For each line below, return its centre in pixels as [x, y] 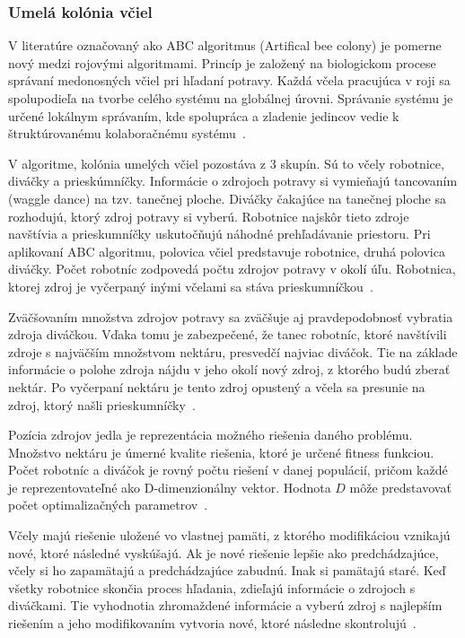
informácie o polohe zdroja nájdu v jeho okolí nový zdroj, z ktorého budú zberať [229, 369]
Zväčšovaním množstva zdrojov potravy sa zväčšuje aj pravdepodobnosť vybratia [231, 316]
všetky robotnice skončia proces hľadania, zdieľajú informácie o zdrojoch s [212, 587]
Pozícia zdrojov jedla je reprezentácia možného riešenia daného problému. [211, 435]
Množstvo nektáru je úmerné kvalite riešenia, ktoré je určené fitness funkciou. [221, 452]
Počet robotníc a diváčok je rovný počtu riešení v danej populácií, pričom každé [228, 470]
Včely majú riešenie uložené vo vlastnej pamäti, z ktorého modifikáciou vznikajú [229, 535]
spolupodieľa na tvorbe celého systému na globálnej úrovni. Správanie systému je [231, 98]
